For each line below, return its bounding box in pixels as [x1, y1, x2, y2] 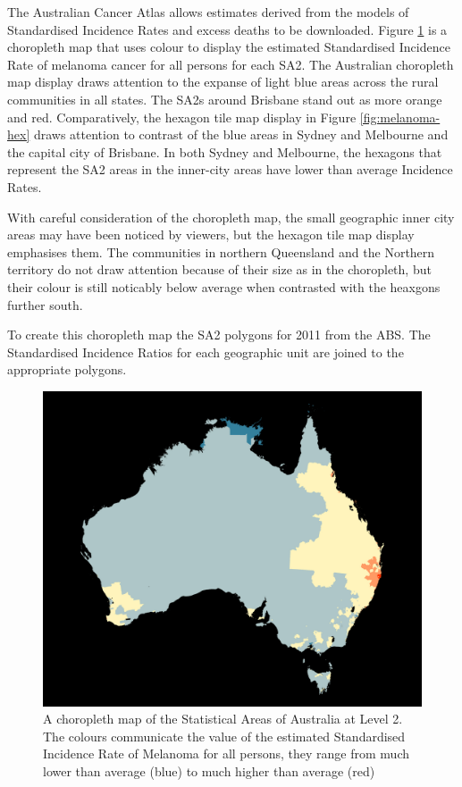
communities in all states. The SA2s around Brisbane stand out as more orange [7, 89, 442, 108]
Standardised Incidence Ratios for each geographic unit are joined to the [7, 342, 404, 361]
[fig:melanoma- [359, 107, 441, 126]
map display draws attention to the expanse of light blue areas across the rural [7, 72, 439, 91]
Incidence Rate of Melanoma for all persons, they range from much [43, 744, 409, 763]
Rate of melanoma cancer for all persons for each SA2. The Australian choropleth [7, 54, 454, 73]
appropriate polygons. [7, 360, 127, 379]
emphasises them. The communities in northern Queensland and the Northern [7, 242, 435, 261]
